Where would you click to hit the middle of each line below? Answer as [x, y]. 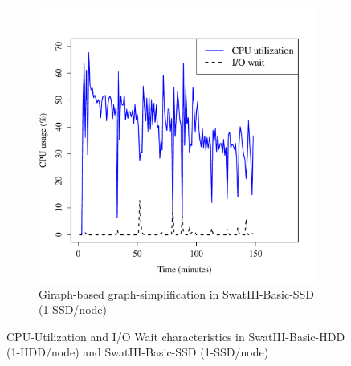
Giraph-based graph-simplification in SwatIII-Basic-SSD [177, 293]
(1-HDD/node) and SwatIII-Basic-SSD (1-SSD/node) [138, 352]
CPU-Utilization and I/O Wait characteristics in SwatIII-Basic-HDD [176, 336]
